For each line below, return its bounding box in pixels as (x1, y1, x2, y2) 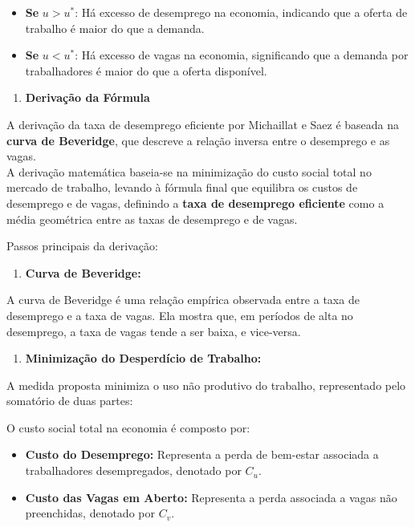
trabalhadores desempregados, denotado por (25, 462, 242, 479)
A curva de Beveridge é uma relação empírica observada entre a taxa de (6, 291, 360, 308)
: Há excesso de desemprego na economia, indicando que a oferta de (75, 4, 408, 20)
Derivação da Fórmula (25, 89, 150, 106)
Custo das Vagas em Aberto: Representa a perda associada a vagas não (25, 488, 397, 505)
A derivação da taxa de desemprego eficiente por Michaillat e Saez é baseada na (6, 116, 400, 132)
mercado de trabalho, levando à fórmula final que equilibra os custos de (6, 179, 358, 196)
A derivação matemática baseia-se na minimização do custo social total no (6, 163, 372, 180)
